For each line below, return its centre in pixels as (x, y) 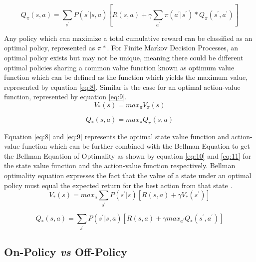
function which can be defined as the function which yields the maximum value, (126, 77)
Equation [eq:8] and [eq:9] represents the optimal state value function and (117, 136)
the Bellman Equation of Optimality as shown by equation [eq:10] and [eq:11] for (128, 155)
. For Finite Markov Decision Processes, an (173, 48)
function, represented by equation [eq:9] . (65, 97)
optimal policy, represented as (50, 48)
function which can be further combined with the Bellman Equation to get (136, 146)
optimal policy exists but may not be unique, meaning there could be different (124, 57)
